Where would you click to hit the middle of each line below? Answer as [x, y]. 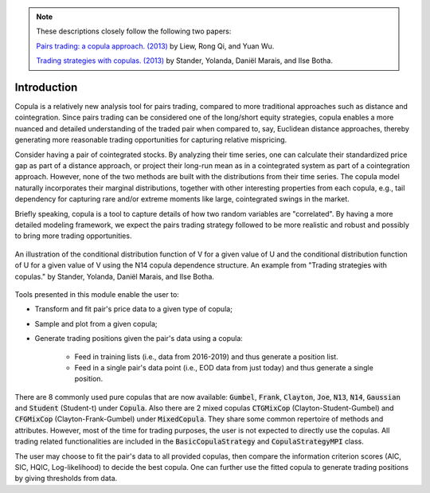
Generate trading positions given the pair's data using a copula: [139, 338]
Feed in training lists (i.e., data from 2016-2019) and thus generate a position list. [206, 356]
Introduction [46, 87]
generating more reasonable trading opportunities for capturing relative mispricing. [151, 140]
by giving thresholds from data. [66, 479]
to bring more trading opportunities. [73, 236]
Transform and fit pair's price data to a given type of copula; [133, 309]
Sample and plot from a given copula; [96, 323]
